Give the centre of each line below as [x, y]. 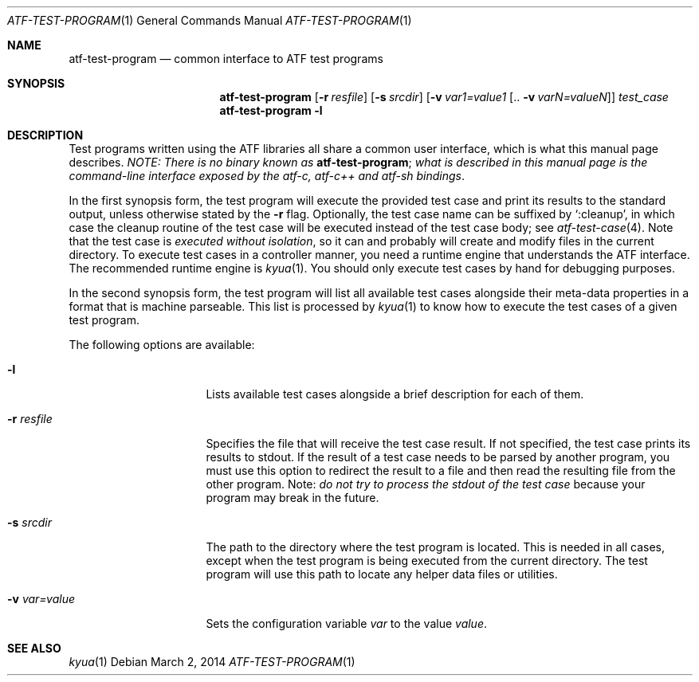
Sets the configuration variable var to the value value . [347, 623]
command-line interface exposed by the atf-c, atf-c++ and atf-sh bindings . [267, 176]
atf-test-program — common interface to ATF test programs [226, 59]
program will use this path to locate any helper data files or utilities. [382, 574]
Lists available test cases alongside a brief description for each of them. [395, 394]
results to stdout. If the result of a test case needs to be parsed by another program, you [438, 457]
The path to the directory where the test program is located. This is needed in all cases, [436, 547]
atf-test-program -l [271, 110]
